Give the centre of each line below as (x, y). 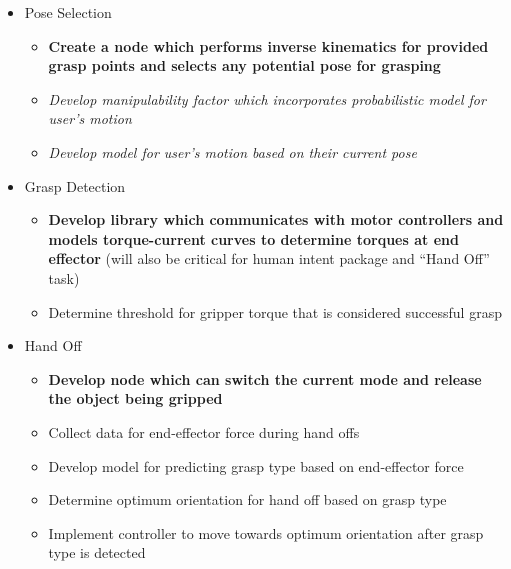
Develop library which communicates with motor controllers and (276, 219)
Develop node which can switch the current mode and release (265, 378)
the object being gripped (135, 398)
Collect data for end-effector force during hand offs (204, 431)
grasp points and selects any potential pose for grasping (244, 65)
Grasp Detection (75, 185)
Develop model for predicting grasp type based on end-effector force (256, 465)
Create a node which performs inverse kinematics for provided (268, 45)
